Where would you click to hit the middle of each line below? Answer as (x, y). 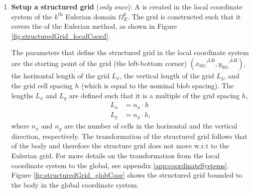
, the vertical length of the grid (167, 75)
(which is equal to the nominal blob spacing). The (158, 86)
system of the (32, 16)
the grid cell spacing (42, 86)
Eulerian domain (91, 16)
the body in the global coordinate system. (75, 184)
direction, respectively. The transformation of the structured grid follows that (129, 136)
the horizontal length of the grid (60, 75)
